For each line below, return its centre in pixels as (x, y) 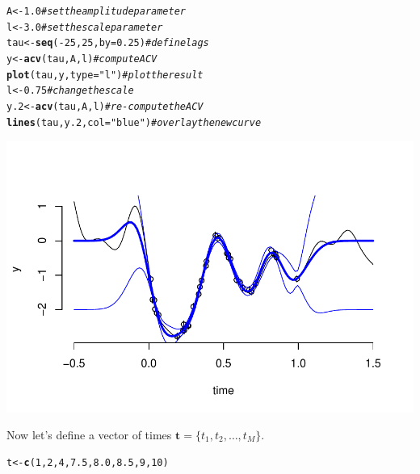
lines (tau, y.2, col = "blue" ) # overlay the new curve (134, 122)
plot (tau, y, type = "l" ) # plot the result (105, 75)
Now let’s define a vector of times (89, 434)
